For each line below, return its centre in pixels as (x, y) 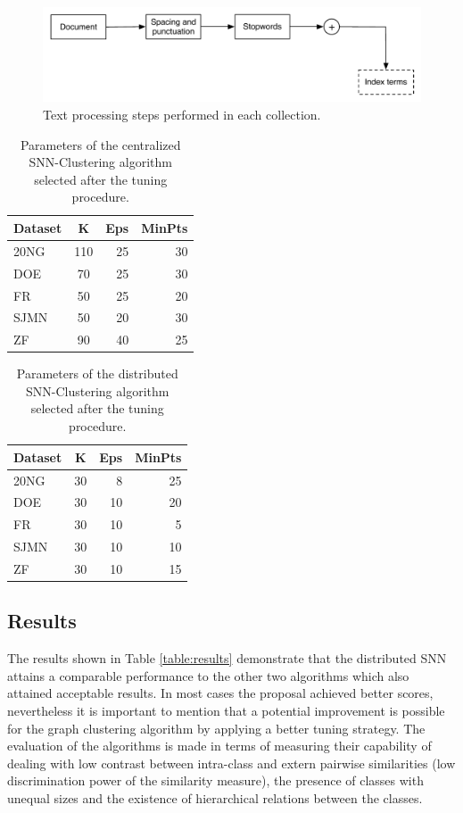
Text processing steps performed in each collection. (182, 114)
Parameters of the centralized (100, 144)
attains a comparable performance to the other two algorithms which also (208, 675)
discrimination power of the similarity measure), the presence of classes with (215, 780)
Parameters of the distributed (97, 373)
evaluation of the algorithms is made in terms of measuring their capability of (219, 746)
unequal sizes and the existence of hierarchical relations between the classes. (215, 797)
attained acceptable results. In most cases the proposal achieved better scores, (220, 693)
